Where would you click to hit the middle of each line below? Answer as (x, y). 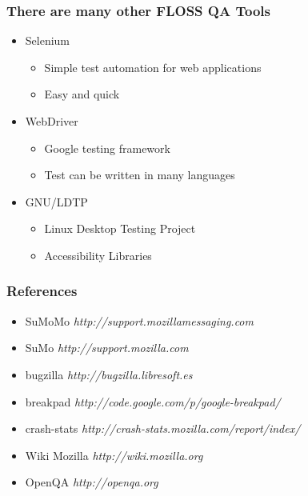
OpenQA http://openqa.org (92, 482)
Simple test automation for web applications (153, 67)
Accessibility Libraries (98, 255)
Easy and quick (82, 94)
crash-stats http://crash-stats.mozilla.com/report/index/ (163, 428)
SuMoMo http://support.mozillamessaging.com (139, 320)
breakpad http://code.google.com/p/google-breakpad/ (153, 401)
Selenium (48, 40)
